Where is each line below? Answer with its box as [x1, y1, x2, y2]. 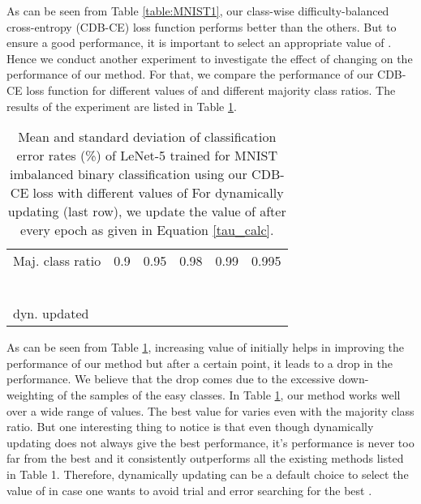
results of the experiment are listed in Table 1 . [6, 97, 237, 114]
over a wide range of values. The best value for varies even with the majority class [6, 402, 415, 419]
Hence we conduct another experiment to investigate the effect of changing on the [6, 49, 413, 66]
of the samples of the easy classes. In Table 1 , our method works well [57, 386, 401, 403]
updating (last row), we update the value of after [7, 202, 286, 221]
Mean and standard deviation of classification [18, 127, 277, 147]
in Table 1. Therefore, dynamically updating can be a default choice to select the [6, 465, 409, 482]
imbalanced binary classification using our [9, 164, 247, 184]
